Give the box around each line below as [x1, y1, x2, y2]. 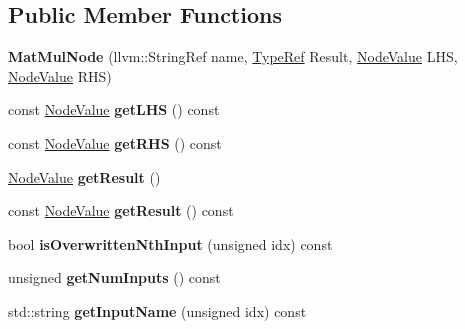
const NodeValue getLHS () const [8, 99, 220, 120]
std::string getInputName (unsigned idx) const [8, 300, 307, 321]
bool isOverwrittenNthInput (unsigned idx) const [8, 233, 333, 254]
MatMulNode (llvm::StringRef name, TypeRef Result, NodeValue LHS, [8, 46, 458, 67]
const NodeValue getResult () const [8, 200, 234, 221]
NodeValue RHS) [8, 65, 112, 86]
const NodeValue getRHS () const [8, 132, 222, 153]
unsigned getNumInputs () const [8, 267, 221, 288]
